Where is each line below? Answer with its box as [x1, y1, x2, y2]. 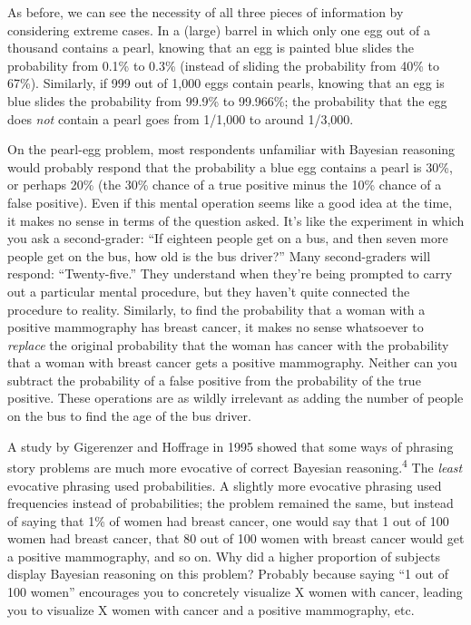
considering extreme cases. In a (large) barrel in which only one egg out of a [7, 20, 430, 39]
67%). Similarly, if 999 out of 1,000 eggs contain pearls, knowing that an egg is [7, 73, 445, 93]
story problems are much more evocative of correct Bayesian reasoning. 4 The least [7, 455, 463, 476]
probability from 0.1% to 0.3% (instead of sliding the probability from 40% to [7, 55, 439, 74]
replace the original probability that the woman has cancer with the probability [7, 335, 449, 354]
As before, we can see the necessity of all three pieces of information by [7, 3, 404, 21]
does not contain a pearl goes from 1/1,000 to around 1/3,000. [7, 109, 354, 128]
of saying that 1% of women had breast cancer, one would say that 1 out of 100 [7, 511, 449, 530]
